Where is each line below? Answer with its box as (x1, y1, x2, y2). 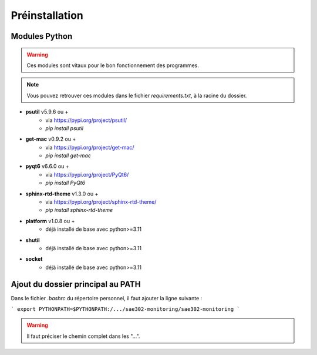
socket (25, 256, 43, 263)
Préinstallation (11, 9, 83, 22)
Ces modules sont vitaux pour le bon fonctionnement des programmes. (26, 62, 200, 69)
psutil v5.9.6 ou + (25, 108, 69, 115)
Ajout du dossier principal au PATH (11, 279, 141, 289)
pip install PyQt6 (45, 180, 86, 187)
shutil (25, 236, 40, 244)
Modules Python (11, 31, 73, 41)
